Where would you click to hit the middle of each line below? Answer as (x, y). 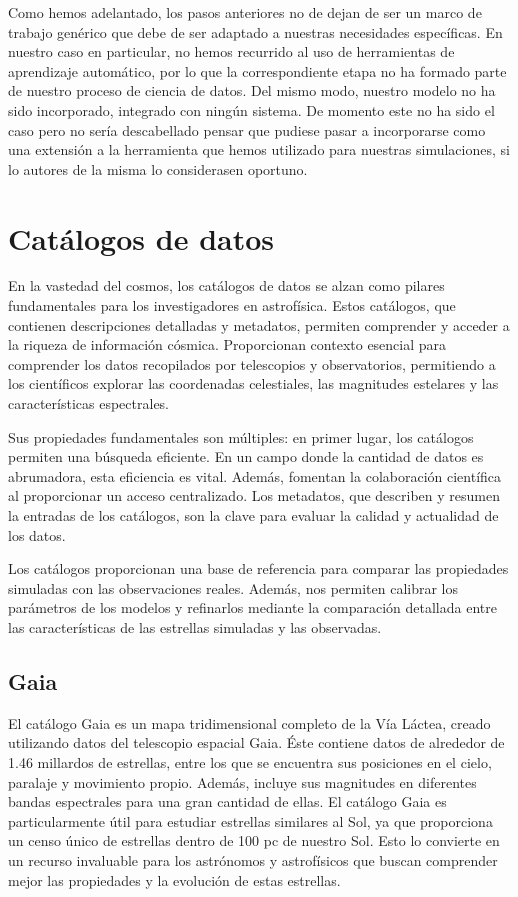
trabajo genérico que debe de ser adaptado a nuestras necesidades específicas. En (255, 31)
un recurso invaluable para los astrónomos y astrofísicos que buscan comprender (253, 859)
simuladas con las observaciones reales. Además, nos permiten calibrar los (233, 587)
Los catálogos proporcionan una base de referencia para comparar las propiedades (258, 568)
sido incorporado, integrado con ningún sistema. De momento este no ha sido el (251, 109)
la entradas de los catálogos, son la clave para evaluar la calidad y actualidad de (253, 515)
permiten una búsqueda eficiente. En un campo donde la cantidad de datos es (246, 456)
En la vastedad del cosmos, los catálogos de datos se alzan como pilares (226, 285)
